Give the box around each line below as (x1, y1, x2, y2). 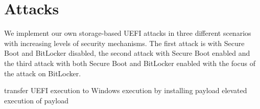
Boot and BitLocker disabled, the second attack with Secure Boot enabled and (4, 48, 250, 58)
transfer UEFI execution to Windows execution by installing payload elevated (4, 85, 247, 96)
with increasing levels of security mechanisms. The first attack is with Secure (4, 37, 245, 48)
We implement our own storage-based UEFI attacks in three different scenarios (4, 28, 251, 38)
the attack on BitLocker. (4, 68, 81, 78)
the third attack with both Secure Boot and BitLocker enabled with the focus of (4, 57, 255, 68)
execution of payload (4, 95, 69, 105)
